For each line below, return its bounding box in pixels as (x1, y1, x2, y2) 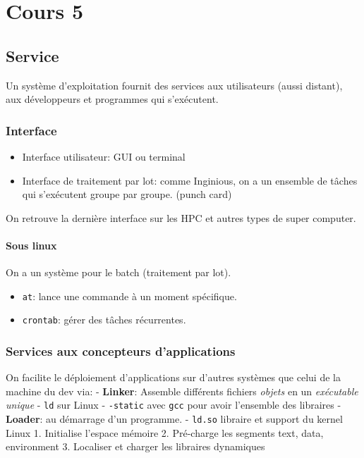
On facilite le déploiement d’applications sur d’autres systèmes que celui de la (6, 370, 341, 385)
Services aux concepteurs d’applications (6, 342, 236, 359)
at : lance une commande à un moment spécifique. (22, 288, 237, 303)
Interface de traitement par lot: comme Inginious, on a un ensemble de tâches (22, 173, 358, 187)
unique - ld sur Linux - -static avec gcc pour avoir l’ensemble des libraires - (6, 397, 341, 412)
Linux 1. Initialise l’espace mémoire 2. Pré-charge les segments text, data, (6, 425, 324, 440)
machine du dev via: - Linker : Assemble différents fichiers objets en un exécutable (6, 383, 358, 398)
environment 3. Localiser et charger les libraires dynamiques (6, 439, 265, 454)
